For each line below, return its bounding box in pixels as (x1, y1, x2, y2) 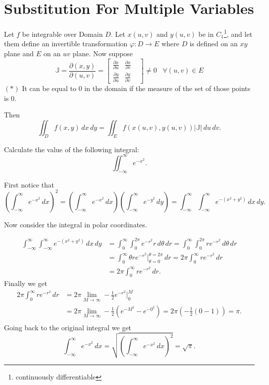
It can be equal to (22, 83, 77, 94)
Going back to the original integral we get (4, 322, 132, 332)
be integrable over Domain (22, 28, 103, 39)
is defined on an (189, 38, 238, 49)
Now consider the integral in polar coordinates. (4, 219, 147, 229)
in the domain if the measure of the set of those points (84, 83, 251, 94)
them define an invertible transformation (4, 38, 128, 49)
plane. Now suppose (72, 48, 133, 58)
